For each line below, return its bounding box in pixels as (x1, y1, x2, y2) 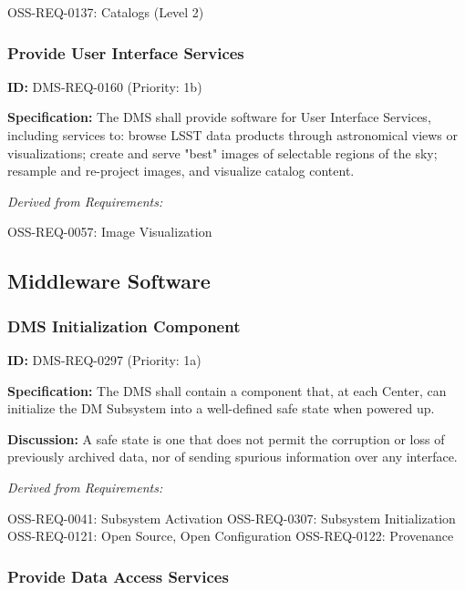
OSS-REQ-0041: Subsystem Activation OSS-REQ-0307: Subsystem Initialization (7, 508, 456, 527)
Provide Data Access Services (7, 565, 229, 587)
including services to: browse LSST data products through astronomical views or (7, 126, 459, 144)
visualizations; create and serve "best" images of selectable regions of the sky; (7, 143, 438, 162)
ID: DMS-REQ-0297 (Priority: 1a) (7, 350, 201, 369)
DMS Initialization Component (7, 314, 241, 337)
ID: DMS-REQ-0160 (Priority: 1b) (7, 76, 202, 96)
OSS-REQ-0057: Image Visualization (7, 222, 212, 241)
